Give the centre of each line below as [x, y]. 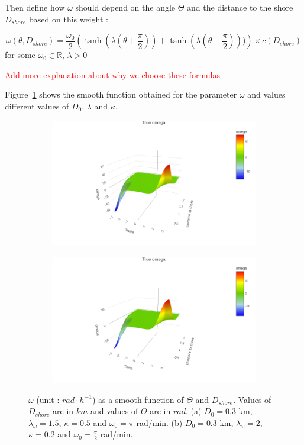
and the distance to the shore [240, 7]
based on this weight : [69, 19]
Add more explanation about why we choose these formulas [112, 74]
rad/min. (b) [159, 422]
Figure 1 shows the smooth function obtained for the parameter [121, 94]
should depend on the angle [125, 7]
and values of [114, 411]
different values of [37, 106]
